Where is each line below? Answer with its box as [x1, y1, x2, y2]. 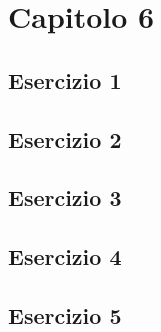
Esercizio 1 [8, 64, 122, 95]
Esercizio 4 [8, 241, 122, 272]
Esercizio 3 [8, 182, 122, 213]
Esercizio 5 [8, 299, 122, 330]
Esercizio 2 [8, 123, 122, 154]
